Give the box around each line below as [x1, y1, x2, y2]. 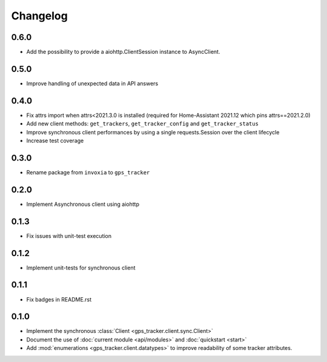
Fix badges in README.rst [26, 295, 92, 303]
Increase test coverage [26, 137, 84, 145]
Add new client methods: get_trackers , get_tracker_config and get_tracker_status [26, 120, 259, 127]
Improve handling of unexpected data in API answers [26, 79, 159, 87]
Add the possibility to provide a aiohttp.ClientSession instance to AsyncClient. [26, 48, 220, 56]
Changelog [11, 9, 68, 22]
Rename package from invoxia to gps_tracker [26, 168, 150, 176]
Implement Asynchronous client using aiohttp [26, 200, 139, 208]
